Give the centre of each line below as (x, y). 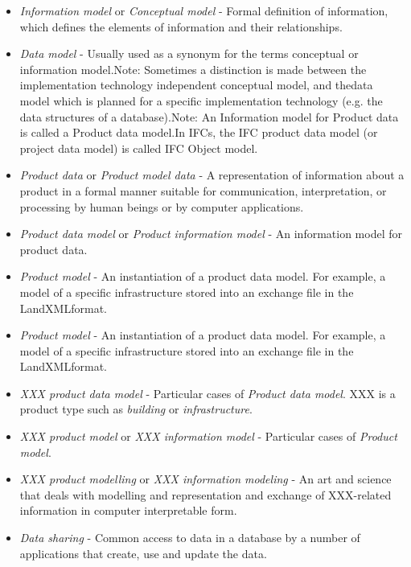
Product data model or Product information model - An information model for (211, 234)
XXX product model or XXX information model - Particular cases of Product (208, 436)
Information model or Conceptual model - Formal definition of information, (204, 10)
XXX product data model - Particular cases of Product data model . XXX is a (208, 393)
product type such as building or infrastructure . (136, 409)
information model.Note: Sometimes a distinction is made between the (193, 69)
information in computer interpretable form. (128, 510)
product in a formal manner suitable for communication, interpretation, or (203, 190)
